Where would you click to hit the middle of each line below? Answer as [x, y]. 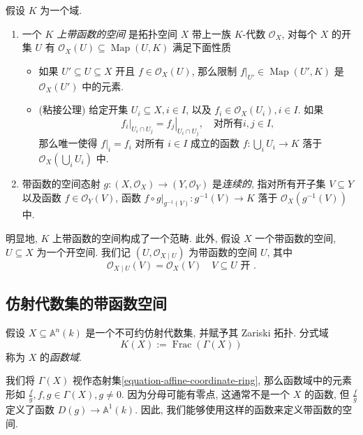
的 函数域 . [60, 356]
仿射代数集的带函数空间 [86, 303]
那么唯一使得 [68, 143]
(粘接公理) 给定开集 [83, 109]
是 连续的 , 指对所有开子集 [269, 183]
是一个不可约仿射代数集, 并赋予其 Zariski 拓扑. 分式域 [207, 333]
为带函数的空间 [223, 251]
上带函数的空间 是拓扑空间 [117, 33]
